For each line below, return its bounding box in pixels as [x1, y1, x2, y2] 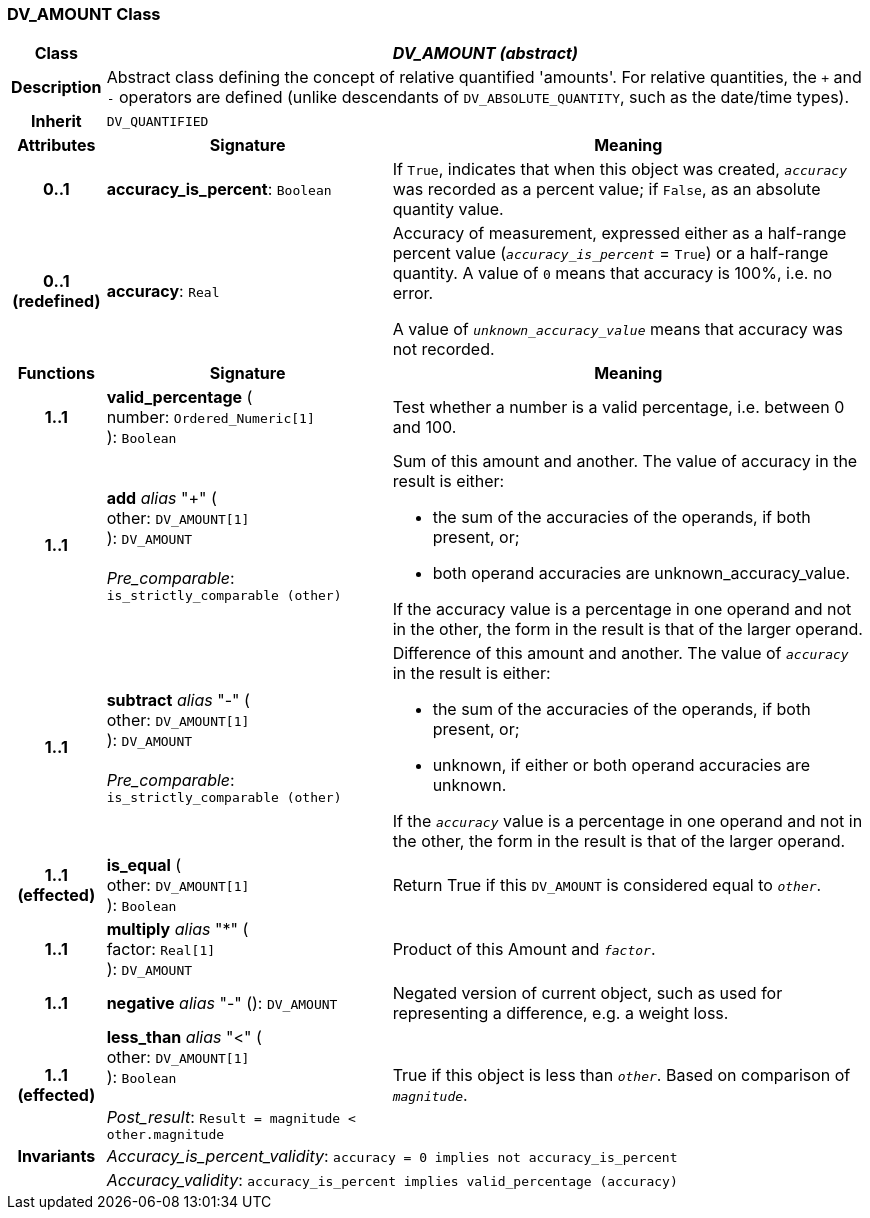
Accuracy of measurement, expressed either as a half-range [392, 223, 847, 244]
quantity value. [392, 199, 504, 220]
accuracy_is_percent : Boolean [106, 179, 332, 200]
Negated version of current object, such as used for [392, 983, 783, 1004]
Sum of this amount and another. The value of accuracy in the [392, 451, 858, 472]
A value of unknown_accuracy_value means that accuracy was [392, 319, 843, 340]
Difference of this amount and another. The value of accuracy [392, 643, 849, 664]
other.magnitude [106, 1127, 225, 1143]
